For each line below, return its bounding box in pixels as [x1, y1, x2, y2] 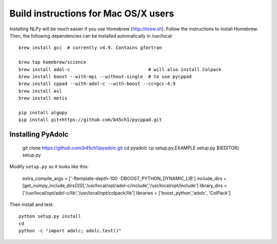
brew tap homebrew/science [18, 59, 87, 65]
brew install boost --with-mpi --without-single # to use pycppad [18, 74, 192, 79]
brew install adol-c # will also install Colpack [18, 66, 222, 72]
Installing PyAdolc [9, 130, 69, 139]
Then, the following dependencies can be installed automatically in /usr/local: [9, 32, 173, 39]
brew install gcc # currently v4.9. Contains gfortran [18, 45, 162, 51]
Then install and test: [9, 201, 54, 207]
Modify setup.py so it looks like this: [9, 164, 89, 170]
